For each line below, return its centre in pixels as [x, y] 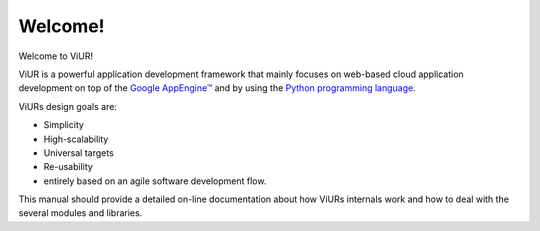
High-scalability [76, 139]
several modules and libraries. [80, 213]
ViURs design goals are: [67, 106]
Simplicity [64, 125]
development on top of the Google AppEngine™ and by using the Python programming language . [217, 88]
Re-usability [68, 167]
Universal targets [78, 152]
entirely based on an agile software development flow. [155, 181]
